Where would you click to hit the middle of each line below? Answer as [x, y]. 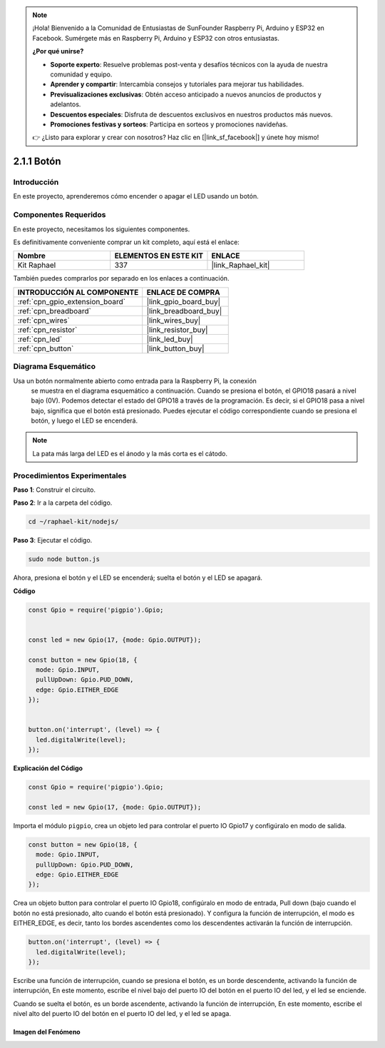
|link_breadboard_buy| [184, 311]
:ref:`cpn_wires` [44, 320]
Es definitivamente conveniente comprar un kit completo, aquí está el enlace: [127, 242]
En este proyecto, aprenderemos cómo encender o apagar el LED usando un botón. [136, 196]
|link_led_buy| [170, 339]
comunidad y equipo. [81, 74]
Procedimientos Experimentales [70, 475]
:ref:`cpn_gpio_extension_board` [72, 301]
